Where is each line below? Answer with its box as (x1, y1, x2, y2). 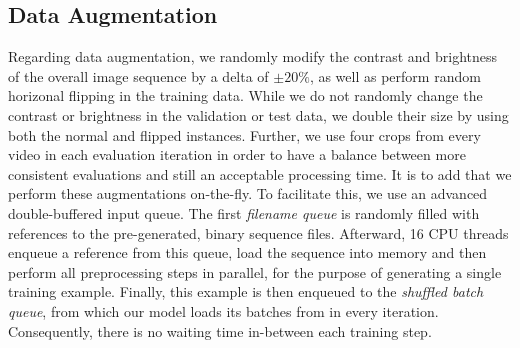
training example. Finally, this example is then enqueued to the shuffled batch (8, 281, 484, 302)
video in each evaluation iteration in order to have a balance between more (8, 144, 466, 165)
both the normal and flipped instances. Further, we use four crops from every (8, 124, 481, 145)
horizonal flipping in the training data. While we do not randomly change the (8, 85, 483, 106)
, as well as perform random (309, 65, 481, 86)
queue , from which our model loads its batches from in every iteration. (8, 300, 439, 321)
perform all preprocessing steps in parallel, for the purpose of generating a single (8, 261, 502, 282)
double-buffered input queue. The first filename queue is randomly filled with (8, 202, 480, 223)
